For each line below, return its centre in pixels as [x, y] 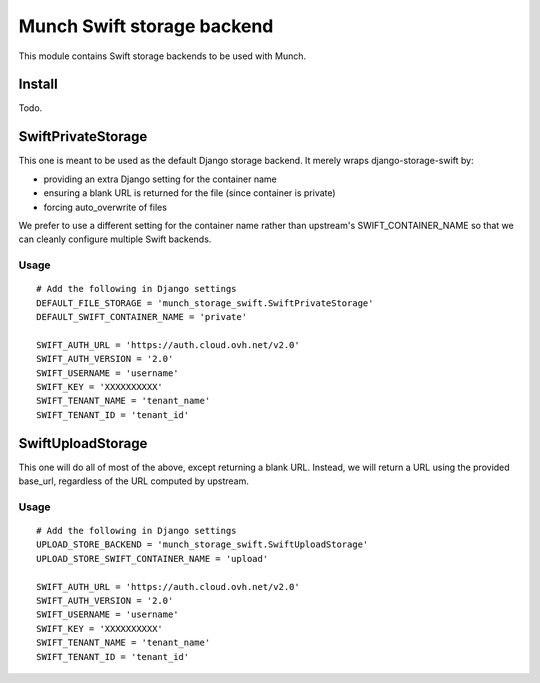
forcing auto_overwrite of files [105, 207]
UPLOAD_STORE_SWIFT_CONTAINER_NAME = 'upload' [152, 558]
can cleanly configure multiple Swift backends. [115, 239]
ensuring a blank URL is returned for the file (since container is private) [189, 193]
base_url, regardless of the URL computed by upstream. [133, 481]
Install [38, 84]
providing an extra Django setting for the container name [160, 179]
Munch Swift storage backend [146, 26]
